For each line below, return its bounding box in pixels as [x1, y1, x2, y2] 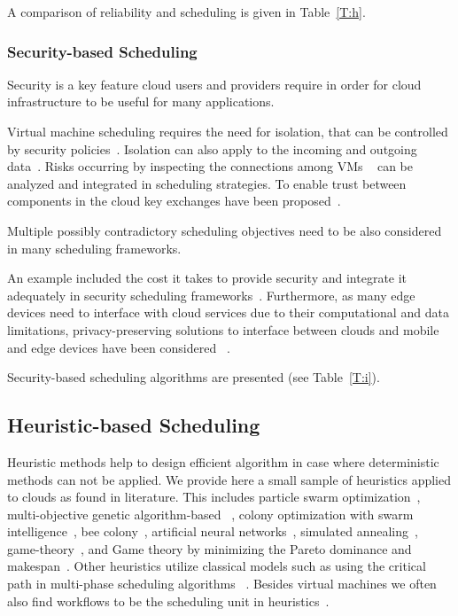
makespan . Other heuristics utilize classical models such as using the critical [7, 557, 426, 575]
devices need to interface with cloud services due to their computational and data [7, 303, 449, 322]
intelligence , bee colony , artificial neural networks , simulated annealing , [7, 522, 418, 541]
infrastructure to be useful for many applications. [7, 92, 275, 111]
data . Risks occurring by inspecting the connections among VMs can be [7, 157, 413, 175]
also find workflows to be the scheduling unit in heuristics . [7, 591, 330, 610]
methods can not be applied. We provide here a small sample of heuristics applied [7, 470, 452, 488]
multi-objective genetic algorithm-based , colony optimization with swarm [7, 504, 414, 523]
